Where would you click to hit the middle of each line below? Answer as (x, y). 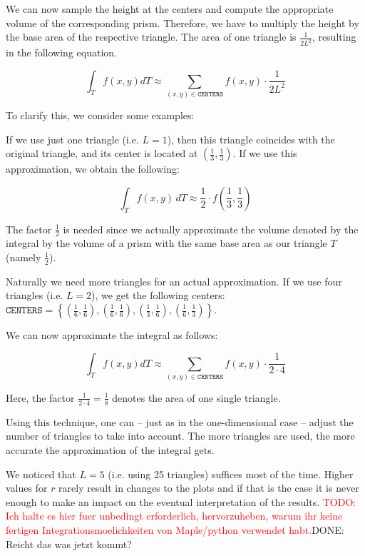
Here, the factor (40, 397)
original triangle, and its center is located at (102, 153)
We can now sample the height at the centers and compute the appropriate (170, 9)
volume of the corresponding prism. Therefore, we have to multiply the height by (182, 22)
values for (27, 488)
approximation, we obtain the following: (93, 169)
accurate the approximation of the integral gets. (110, 449)
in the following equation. (61, 52)
